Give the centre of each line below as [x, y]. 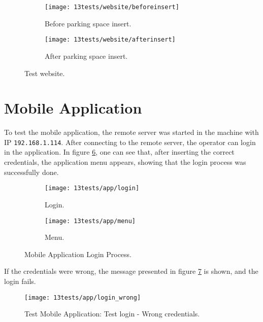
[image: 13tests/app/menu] [90, 221]
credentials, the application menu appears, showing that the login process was [125, 162]
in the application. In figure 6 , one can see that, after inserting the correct [119, 152]
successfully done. [31, 172]
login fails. [20, 281]
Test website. [45, 73]
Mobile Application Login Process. [78, 254]
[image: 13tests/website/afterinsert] [110, 40]
